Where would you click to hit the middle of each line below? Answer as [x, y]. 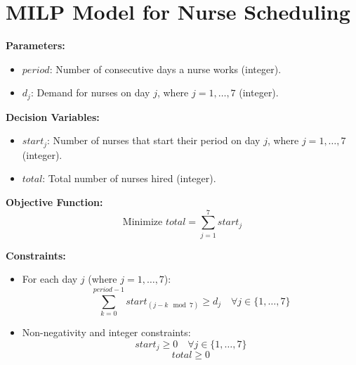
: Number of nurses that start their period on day [154, 140]
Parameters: [35, 45]
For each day [50, 279]
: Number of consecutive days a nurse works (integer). [165, 69]
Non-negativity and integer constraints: [106, 332]
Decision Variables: [53, 116]
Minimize [143, 223]
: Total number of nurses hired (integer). [129, 178]
